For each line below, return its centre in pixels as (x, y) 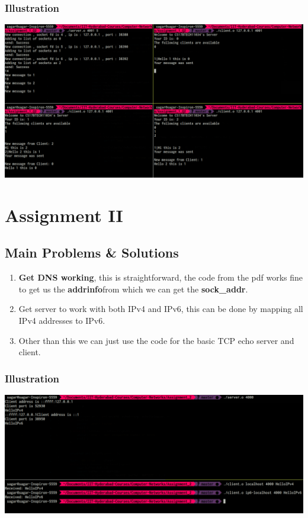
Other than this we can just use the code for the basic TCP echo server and (156, 340)
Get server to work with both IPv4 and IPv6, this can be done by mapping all (161, 309)
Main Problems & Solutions (92, 252)
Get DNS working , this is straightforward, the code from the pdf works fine (161, 277)
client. (30, 352)
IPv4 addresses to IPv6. (62, 321)
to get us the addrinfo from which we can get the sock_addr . (133, 289)
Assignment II (64, 215)
